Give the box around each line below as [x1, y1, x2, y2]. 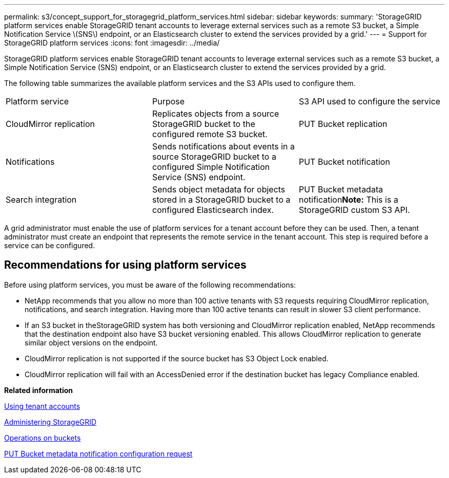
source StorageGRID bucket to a [152, 151, 276, 162]
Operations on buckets [4, 433, 81, 442]
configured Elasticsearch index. [152, 205, 274, 215]
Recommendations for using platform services [4, 258, 247, 272]
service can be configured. [4, 241, 95, 250]
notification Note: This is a [298, 194, 398, 205]
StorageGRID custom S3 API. [298, 205, 410, 215]
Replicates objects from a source [152, 108, 279, 119]
